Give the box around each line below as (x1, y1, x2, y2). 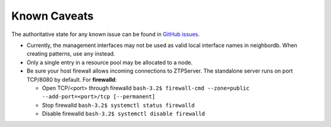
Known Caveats (11, 9, 94, 23)
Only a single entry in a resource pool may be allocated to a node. (26, 59, 193, 66)
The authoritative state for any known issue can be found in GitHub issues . (11, 31, 200, 38)
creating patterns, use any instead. (26, 50, 116, 57)
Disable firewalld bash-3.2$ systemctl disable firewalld (42, 110, 205, 117)
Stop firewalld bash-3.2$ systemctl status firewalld (42, 101, 195, 109)
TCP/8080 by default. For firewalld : (26, 76, 117, 83)
